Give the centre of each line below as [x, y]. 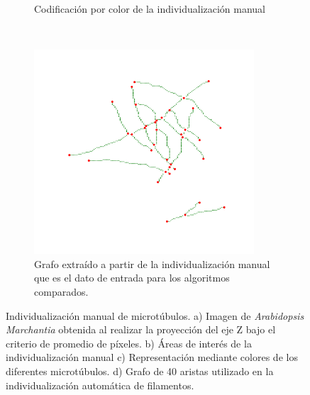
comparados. [61, 291]
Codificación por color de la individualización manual [150, 9]
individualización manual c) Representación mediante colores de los [152, 357]
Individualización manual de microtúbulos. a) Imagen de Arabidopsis [155, 315]
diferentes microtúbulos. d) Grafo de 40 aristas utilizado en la [140, 371]
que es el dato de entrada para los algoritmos [132, 278]
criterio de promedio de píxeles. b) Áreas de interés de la [129, 343]
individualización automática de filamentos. [100, 385]
